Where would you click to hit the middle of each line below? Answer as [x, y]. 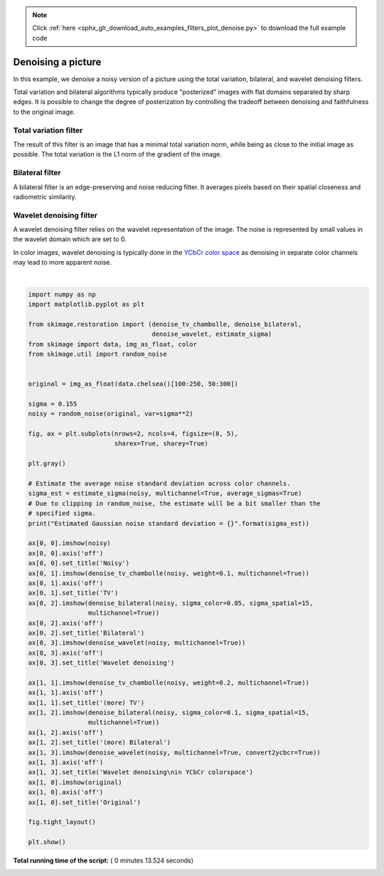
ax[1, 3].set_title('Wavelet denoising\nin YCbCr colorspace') [141, 772]
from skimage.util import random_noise [97, 354]
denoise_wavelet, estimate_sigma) [212, 334]
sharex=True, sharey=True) [161, 444]
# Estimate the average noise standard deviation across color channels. [159, 484]
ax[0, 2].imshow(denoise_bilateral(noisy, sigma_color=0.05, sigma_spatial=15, [171, 603]
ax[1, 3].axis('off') [66, 762]
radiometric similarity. [45, 196]
